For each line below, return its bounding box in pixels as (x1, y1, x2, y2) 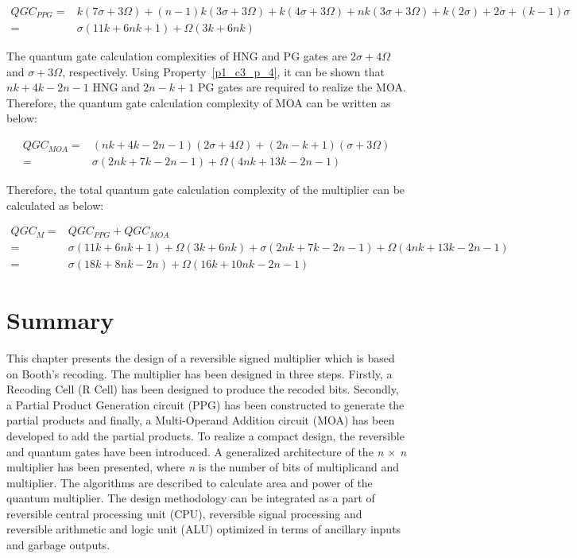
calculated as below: (6, 196, 104, 213)
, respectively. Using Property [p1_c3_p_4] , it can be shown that (62, 63, 385, 79)
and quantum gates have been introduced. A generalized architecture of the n (6, 443, 384, 459)
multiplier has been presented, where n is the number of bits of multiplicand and (6, 459, 400, 475)
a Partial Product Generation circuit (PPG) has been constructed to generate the (6, 396, 405, 413)
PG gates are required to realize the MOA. (197, 79, 406, 95)
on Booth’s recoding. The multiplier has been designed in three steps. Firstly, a (6, 365, 393, 382)
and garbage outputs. (6, 537, 110, 553)
